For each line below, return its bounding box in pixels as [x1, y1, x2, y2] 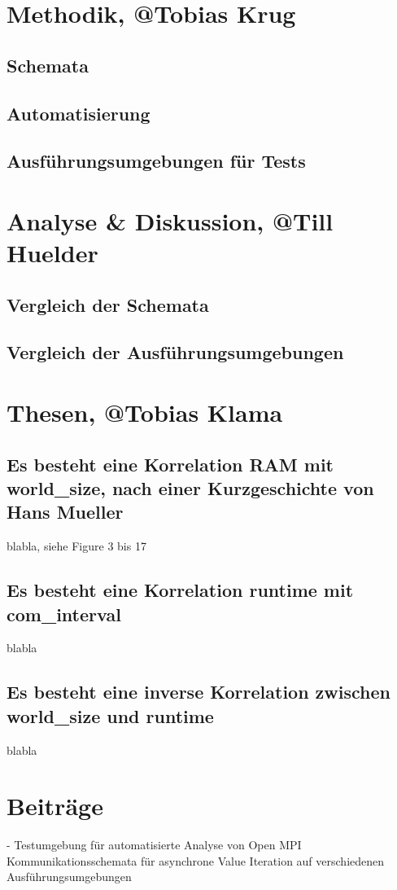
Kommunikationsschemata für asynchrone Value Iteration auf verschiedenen [7, 852, 385, 869]
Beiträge [7, 789, 103, 822]
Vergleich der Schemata [7, 292, 209, 317]
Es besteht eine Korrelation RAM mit [7, 451, 334, 476]
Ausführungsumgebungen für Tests [7, 148, 306, 173]
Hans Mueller [7, 499, 124, 524]
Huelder [7, 236, 98, 270]
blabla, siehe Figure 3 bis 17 [7, 537, 146, 555]
